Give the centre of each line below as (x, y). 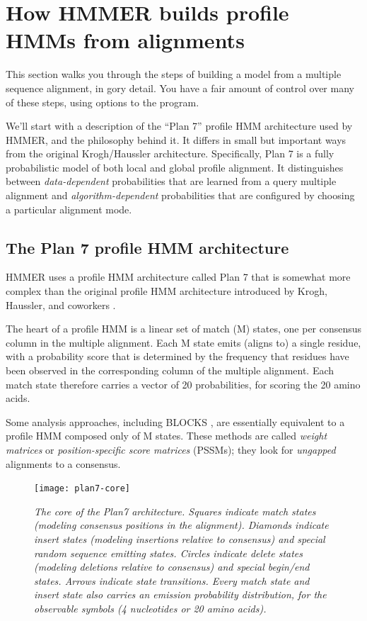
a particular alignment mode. (69, 209)
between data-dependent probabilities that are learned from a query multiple (171, 181)
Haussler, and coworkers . (61, 304)
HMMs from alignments (125, 40)
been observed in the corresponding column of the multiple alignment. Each (170, 370)
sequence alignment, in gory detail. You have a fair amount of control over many (180, 88)
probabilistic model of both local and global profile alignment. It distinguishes (175, 167)
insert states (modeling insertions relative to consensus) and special (180, 539)
